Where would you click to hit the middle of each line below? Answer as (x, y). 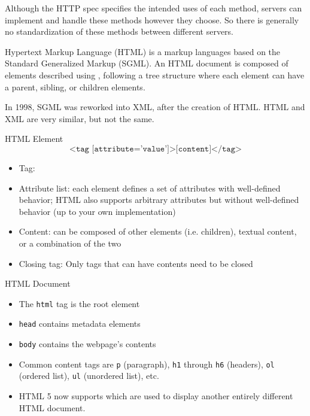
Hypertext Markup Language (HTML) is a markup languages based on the (143, 51)
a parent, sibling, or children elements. (75, 86)
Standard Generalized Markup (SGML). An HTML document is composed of (147, 63)
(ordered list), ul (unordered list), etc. (89, 376)
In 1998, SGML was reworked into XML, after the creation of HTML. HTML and (155, 107)
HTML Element (34, 139)
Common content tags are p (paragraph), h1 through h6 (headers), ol (147, 364)
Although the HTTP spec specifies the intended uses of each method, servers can (154, 8)
